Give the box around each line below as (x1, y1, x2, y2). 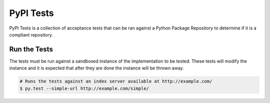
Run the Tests (9, 45, 53, 53)
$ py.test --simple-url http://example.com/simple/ (19, 85, 149, 91)
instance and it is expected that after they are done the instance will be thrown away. (9, 65, 184, 71)
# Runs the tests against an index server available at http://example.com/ (19, 78, 212, 84)
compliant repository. (9, 31, 53, 37)
